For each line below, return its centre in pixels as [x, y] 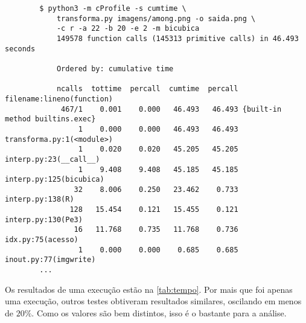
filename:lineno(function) [59, 99]
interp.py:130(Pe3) [44, 219]
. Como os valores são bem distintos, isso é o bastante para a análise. [159, 312]
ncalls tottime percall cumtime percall [147, 89]
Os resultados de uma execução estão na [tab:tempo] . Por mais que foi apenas [149, 289]
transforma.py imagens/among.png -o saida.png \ [156, 18]
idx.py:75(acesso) [42, 240]
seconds [20, 49]
